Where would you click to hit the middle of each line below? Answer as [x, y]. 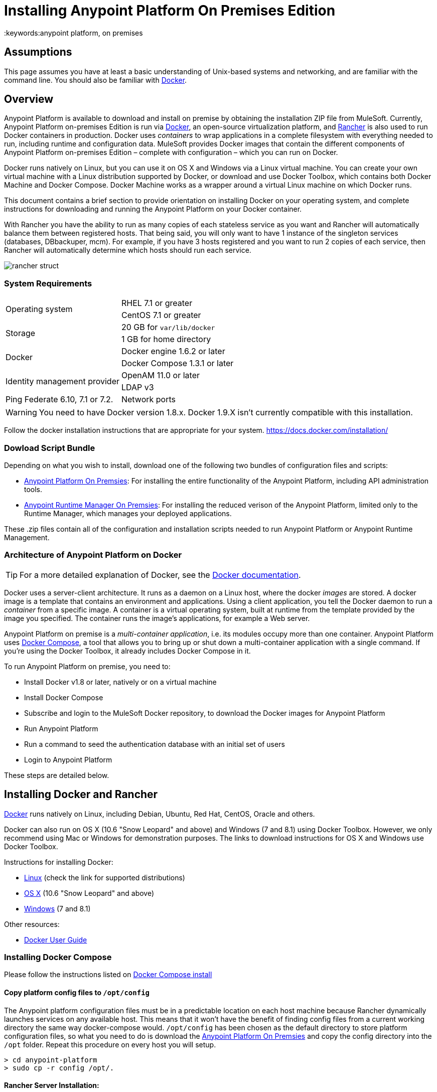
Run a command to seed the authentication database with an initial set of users [155, 744]
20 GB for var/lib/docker [168, 327]
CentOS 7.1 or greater [161, 315]
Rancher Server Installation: [52, 1085]
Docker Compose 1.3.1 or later [177, 363]
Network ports [148, 400]
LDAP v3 [137, 387]
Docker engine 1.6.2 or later [173, 351]
